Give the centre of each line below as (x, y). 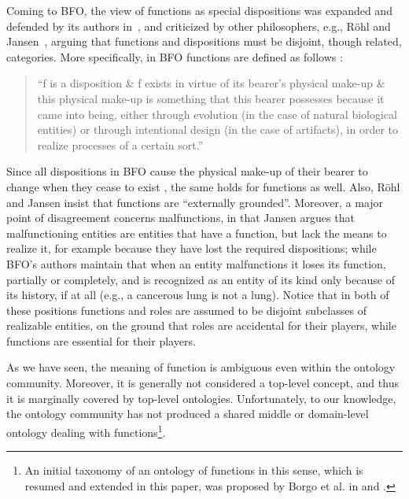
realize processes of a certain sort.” (120, 144)
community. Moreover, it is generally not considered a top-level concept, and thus (203, 383)
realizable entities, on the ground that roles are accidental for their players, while (201, 325)
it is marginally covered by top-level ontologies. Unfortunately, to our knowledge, (201, 398)
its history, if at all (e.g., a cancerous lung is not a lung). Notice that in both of (198, 295)
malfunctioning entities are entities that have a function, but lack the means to (197, 233)
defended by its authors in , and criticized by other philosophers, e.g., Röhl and (199, 26)
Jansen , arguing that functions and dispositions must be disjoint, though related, (204, 41)
